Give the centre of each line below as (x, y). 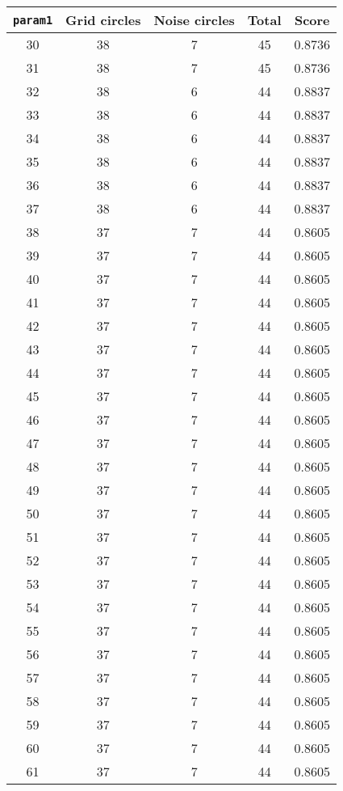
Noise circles (194, 20)
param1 (33, 20)
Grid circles (103, 20)
